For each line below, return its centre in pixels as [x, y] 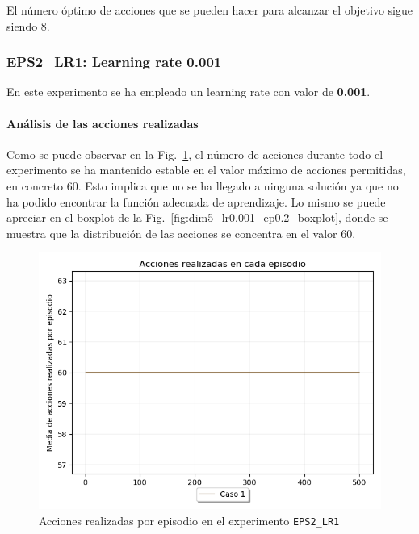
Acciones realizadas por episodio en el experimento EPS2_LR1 [189, 520]
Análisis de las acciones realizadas [103, 123]
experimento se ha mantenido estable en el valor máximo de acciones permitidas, [206, 170]
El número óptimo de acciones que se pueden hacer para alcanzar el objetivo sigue [209, 10]
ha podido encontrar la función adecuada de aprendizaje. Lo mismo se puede [196, 201]
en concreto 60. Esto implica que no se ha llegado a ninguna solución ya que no [203, 185]
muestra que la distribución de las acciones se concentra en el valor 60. [181, 233]
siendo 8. [28, 25]
